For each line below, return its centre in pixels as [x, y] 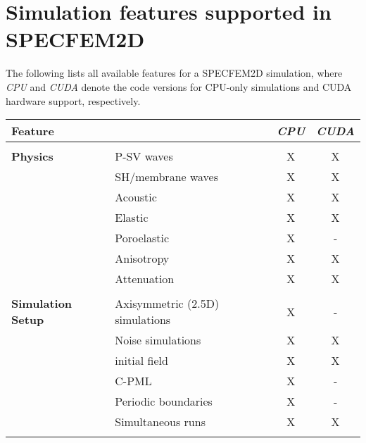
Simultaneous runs [160, 422]
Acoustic [136, 197]
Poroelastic [142, 238]
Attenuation [145, 279]
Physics [32, 156]
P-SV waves [144, 156]
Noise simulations [158, 340]
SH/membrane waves [167, 177]
